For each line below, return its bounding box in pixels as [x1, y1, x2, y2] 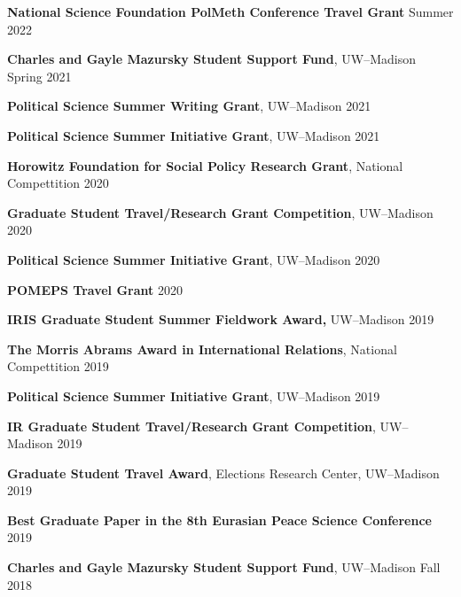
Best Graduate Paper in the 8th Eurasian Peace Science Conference [7, 510, 432, 529]
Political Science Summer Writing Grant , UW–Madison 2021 [7, 97, 371, 115]
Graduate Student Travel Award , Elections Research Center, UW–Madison [7, 463, 440, 482]
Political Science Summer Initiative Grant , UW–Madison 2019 [7, 386, 380, 405]
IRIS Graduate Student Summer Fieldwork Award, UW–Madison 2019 [7, 310, 434, 329]
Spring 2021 [7, 66, 72, 85]
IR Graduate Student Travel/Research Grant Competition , [7, 416, 376, 435]
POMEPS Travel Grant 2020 [7, 280, 183, 298]
